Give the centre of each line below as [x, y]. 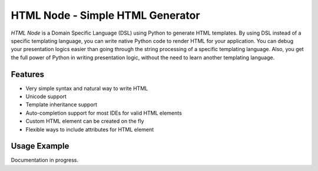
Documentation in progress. [45, 160]
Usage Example [40, 146]
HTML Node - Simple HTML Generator [105, 15]
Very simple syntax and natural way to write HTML [87, 88]
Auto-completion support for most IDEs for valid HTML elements [104, 113]
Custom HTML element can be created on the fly [85, 121]
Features [27, 74]
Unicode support [46, 96]
